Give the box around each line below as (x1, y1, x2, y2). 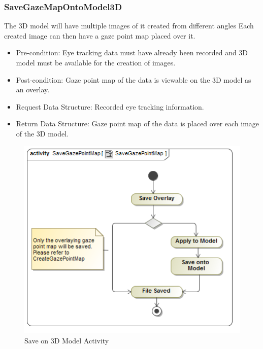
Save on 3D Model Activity (24, 335, 109, 345)
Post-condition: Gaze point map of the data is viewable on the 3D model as (16, 74, 251, 85)
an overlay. (16, 84, 50, 95)
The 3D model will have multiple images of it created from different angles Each (4, 20, 254, 31)
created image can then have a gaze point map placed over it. (4, 30, 195, 41)
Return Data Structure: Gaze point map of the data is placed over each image (16, 118, 259, 129)
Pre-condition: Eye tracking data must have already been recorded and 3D (16, 47, 248, 58)
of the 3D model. (16, 128, 69, 138)
